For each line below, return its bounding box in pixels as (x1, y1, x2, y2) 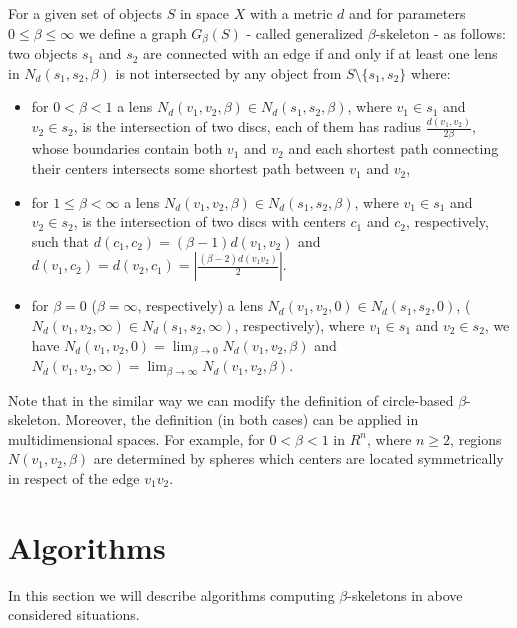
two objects (8, 43, 78, 64)
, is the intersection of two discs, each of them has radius (73, 116, 422, 137)
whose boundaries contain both (31, 138, 223, 159)
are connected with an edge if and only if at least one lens (143, 43, 498, 64)
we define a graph (78, 22, 187, 43)
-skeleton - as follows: (375, 22, 506, 43)
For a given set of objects (8, 3, 162, 23)
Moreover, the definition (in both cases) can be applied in (65, 409, 419, 430)
